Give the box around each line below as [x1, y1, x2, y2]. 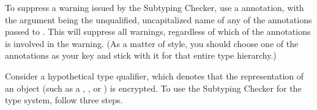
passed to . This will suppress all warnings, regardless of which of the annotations [5, 25, 311, 38]
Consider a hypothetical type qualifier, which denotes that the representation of [5, 69, 304, 82]
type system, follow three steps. [5, 94, 123, 106]
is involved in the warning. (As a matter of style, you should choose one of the [5, 37, 299, 50]
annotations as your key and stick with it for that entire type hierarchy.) [5, 49, 277, 62]
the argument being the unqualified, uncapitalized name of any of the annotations [5, 13, 312, 26]
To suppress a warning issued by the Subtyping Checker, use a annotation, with [5, 1, 304, 13]
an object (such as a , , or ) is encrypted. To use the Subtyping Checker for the [5, 81, 302, 94]
